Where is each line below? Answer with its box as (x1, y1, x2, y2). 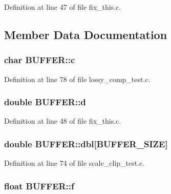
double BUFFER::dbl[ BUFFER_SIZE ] (4, 137, 168, 150)
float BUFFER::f (4, 179, 74, 192)
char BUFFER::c (4, 53, 75, 66)
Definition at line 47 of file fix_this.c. (4, 2, 121, 12)
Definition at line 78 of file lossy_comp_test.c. (4, 73, 151, 84)
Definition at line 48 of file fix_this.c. (4, 115, 121, 126)
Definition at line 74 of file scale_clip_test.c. (4, 158, 145, 168)
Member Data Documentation (4, 26, 167, 42)
